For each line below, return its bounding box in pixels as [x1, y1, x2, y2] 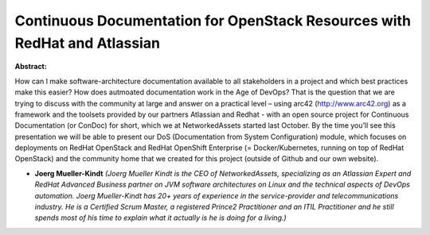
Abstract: [14, 62, 47, 71]
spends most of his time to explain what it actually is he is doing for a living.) [34, 213, 287, 222]
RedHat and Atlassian [14, 34, 161, 52]
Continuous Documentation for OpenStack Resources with [14, 12, 412, 29]
